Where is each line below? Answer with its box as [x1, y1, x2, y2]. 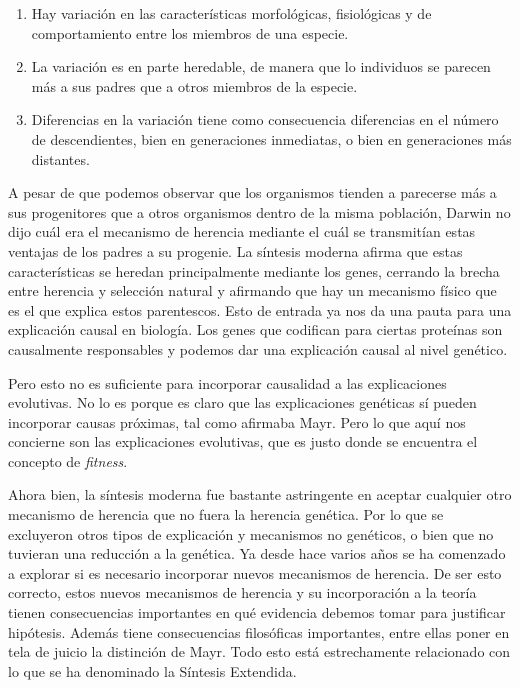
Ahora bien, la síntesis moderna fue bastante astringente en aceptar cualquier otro [8, 484, 512, 505]
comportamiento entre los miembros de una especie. [31, 22, 349, 43]
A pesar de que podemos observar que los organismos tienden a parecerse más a [8, 182, 497, 203]
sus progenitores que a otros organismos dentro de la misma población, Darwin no [8, 201, 511, 222]
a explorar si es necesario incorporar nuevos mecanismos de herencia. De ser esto [8, 562, 502, 583]
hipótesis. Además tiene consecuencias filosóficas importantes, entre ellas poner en [8, 621, 510, 642]
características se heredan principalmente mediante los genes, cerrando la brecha [8, 260, 500, 281]
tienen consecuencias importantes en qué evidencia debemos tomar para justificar [8, 602, 506, 623]
